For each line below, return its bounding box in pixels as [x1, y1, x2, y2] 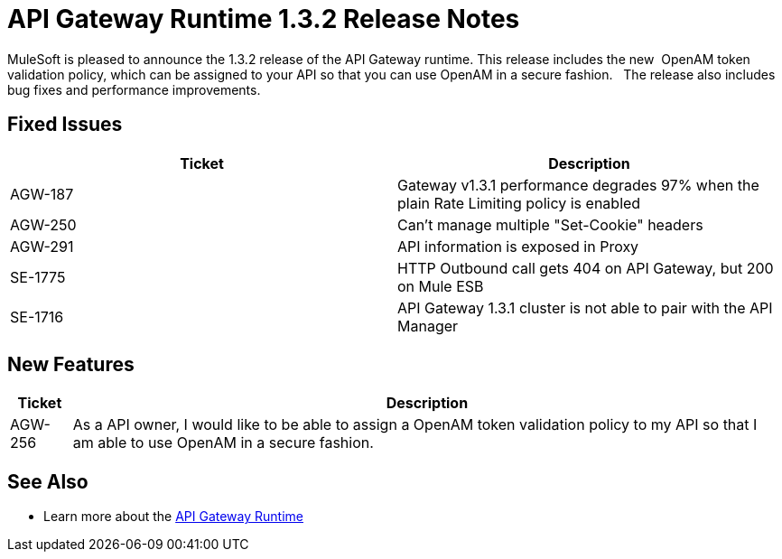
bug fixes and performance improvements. [7, 81, 261, 98]
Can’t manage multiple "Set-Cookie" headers [397, 215, 703, 234]
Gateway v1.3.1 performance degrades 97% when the [397, 175, 759, 194]
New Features [7, 353, 135, 377]
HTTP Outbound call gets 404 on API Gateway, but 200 [397, 258, 774, 277]
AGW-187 [10, 184, 74, 203]
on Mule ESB [397, 276, 484, 295]
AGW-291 [10, 237, 74, 256]
